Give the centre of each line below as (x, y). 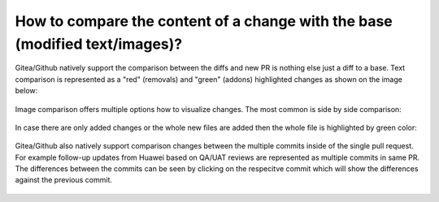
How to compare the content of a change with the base (204, 21)
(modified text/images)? (99, 44)
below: (26, 91)
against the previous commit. (64, 180)
